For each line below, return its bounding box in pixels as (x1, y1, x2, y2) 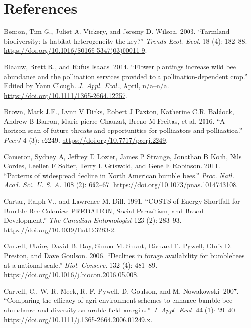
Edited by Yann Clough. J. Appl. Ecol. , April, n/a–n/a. (4, 81, 169, 91)
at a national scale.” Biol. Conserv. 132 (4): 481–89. (4, 260, 157, 270)
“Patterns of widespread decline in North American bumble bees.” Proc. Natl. (4, 170, 234, 180)
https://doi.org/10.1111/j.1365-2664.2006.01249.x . (4, 314, 153, 324)
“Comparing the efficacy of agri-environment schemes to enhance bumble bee (4, 295, 233, 305)
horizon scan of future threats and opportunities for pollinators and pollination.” (4, 125, 243, 135)
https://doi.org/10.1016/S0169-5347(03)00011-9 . (4, 45, 147, 55)
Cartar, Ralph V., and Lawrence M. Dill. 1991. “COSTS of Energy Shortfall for (4, 196, 240, 206)
